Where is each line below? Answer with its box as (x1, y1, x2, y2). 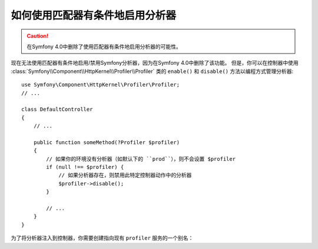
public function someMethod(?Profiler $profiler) (33, 139, 180, 145)
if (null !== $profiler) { (46, 164, 124, 171)
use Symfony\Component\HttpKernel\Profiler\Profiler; (21, 81, 180, 88)
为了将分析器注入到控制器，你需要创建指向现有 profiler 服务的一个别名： (11, 234, 194, 241)
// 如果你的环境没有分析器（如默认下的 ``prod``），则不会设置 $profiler (46, 155, 236, 162)
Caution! (26, 32, 49, 39)
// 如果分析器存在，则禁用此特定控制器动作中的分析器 (58, 172, 192, 179)
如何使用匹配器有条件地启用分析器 (11, 9, 177, 22)
